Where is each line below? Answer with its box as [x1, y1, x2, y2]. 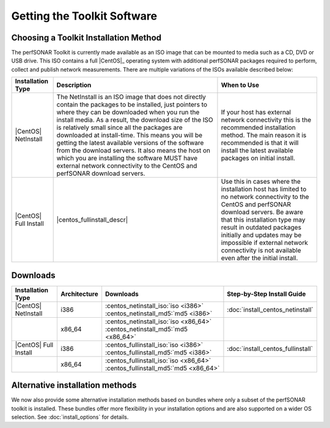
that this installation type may [221, 216, 306, 224]
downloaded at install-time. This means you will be [56, 131, 203, 140]
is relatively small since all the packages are [56, 123, 183, 132]
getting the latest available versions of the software [56, 138, 204, 147]
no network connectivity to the [221, 193, 309, 201]
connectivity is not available [221, 246, 301, 255]
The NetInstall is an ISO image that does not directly [56, 92, 206, 101]
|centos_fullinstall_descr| [56, 216, 128, 224]
